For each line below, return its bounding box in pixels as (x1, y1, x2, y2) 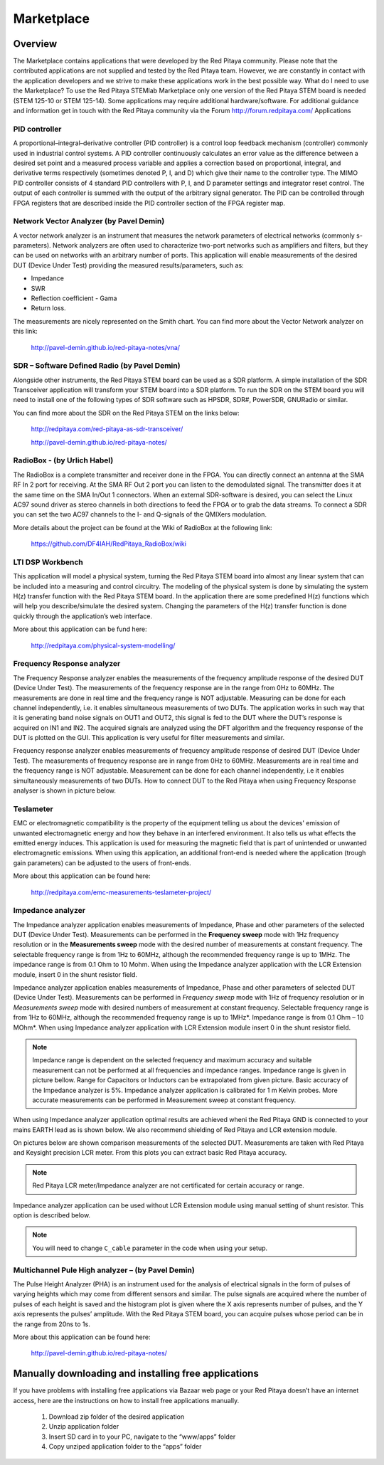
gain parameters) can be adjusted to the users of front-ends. (13, 858, 191, 867)
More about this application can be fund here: (13, 625, 147, 633)
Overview (13, 38, 58, 50)
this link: (13, 327, 38, 336)
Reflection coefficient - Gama (31, 294, 117, 302)
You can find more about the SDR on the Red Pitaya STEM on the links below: (13, 408, 240, 417)
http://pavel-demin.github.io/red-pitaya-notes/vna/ (31, 343, 181, 351)
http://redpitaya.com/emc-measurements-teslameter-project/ (31, 888, 212, 897)
